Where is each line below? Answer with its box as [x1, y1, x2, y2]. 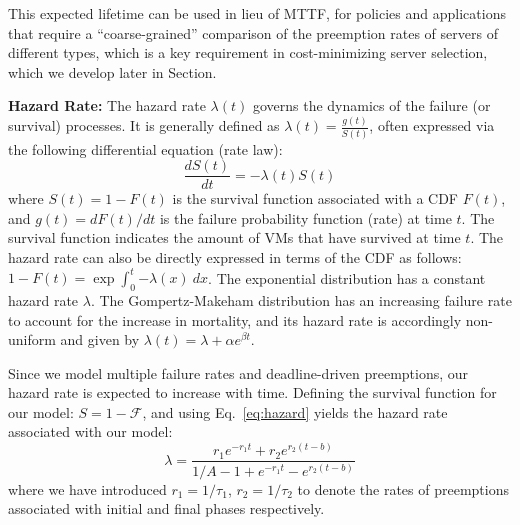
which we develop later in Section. [8, 61, 217, 82]
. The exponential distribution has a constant [208, 267, 486, 288]
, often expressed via [369, 115, 495, 136]
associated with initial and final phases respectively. [8, 498, 325, 519]
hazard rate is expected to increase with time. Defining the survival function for [8, 382, 497, 403]
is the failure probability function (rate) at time [159, 207, 452, 228]
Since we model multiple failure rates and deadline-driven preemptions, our [8, 362, 469, 383]
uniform [8, 329, 56, 350]
